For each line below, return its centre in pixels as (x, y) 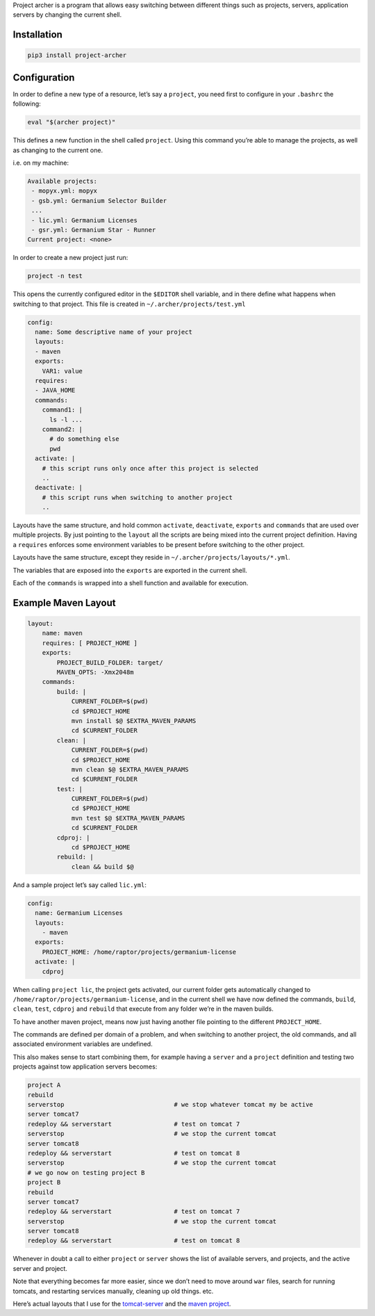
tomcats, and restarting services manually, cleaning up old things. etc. (113, 1291)
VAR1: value (62, 371)
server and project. (40, 1268)
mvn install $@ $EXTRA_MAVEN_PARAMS (134, 721)
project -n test (55, 276)
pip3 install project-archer (77, 55)
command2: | (62, 429)
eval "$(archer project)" (72, 122)
